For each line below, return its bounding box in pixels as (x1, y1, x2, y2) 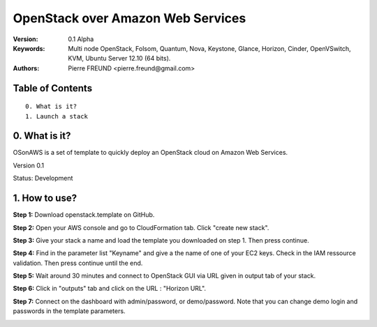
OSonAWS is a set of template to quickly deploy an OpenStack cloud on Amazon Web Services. (13, 149, 288, 157)
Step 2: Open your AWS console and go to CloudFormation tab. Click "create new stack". (13, 223, 269, 231)
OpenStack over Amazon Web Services (13, 10, 246, 26)
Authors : (13, 63, 40, 73)
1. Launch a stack (25, 112, 89, 120)
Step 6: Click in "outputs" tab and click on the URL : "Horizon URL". (13, 284, 206, 293)
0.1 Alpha (68, 35, 94, 43)
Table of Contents (13, 82, 93, 94)
